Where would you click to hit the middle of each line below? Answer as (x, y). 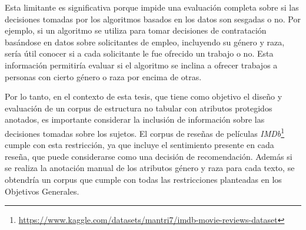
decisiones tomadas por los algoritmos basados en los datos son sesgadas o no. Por (153, 19)
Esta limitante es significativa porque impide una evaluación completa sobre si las (152, 7)
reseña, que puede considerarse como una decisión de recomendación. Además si (149, 156)
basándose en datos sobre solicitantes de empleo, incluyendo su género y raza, (145, 42)
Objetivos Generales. (42, 191)
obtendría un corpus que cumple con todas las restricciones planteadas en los (143, 179)
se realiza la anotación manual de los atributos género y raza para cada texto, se (150, 168)
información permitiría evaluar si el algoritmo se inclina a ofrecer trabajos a (141, 65)
